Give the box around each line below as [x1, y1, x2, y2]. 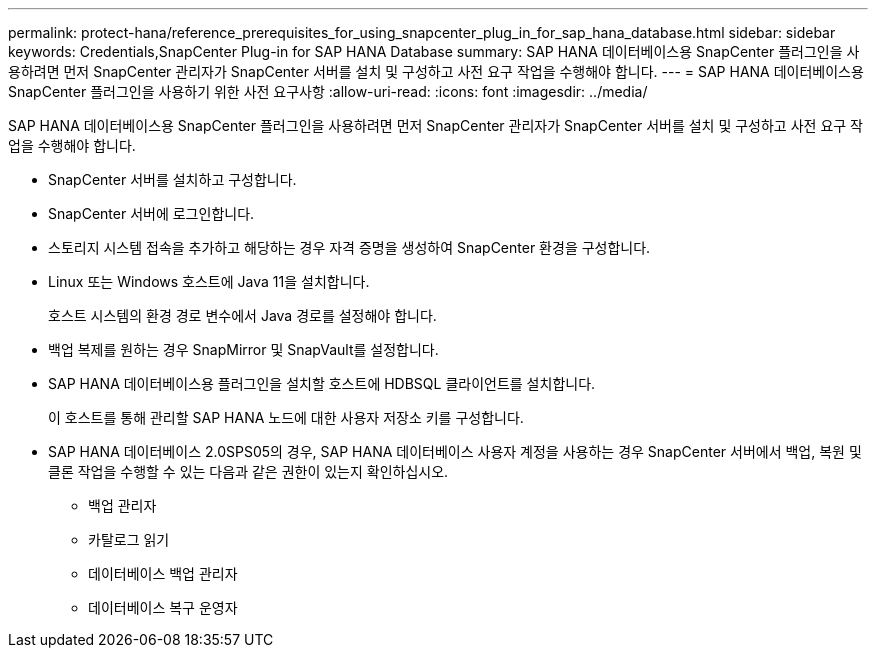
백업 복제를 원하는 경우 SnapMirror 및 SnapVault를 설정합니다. [48, 341, 439, 358]
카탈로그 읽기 [88, 531, 170, 548]
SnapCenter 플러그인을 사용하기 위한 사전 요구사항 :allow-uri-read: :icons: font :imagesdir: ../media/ [8, 83, 648, 100]
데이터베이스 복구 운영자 [88, 599, 238, 616]
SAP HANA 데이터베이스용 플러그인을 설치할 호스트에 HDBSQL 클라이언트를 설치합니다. [48, 375, 596, 392]
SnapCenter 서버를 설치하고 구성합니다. [48, 171, 297, 188]
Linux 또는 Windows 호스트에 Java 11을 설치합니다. [48, 273, 370, 290]
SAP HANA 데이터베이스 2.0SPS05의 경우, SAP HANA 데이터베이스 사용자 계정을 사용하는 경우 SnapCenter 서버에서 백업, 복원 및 [48, 443, 862, 460]
